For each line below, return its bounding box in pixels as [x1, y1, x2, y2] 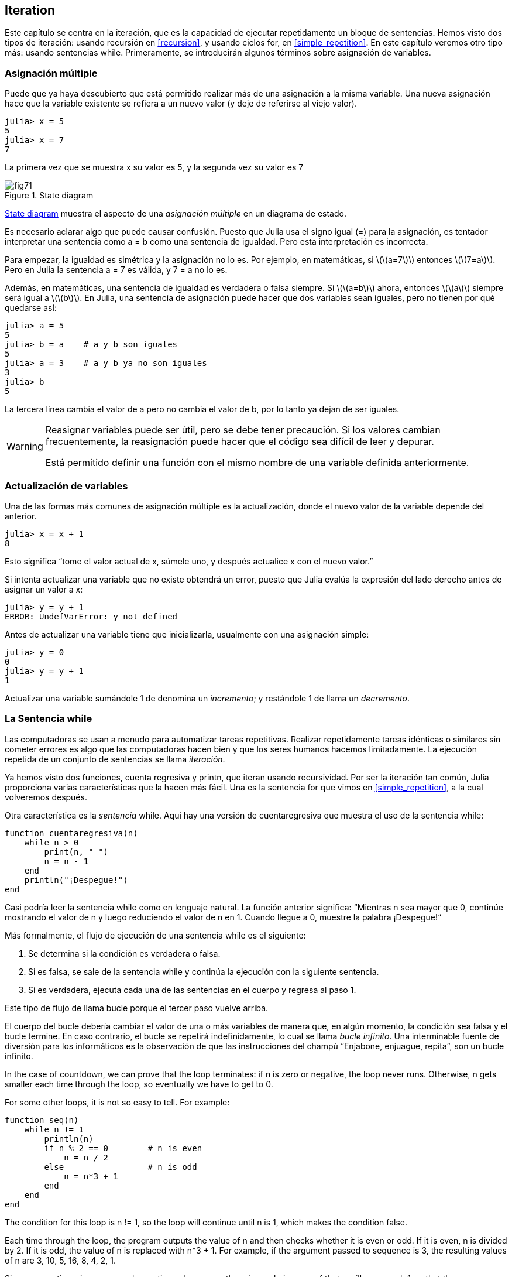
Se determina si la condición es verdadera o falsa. [28, 948, 221, 958]
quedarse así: [5, 303, 57, 313]
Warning [6, 440, 43, 453]
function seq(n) [5, 1115, 79, 1125]
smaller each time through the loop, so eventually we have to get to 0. [5, 1079, 273, 1089]
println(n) [44, 1134, 94, 1144]
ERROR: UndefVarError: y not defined [5, 611, 178, 621]
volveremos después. [5, 792, 87, 802]
